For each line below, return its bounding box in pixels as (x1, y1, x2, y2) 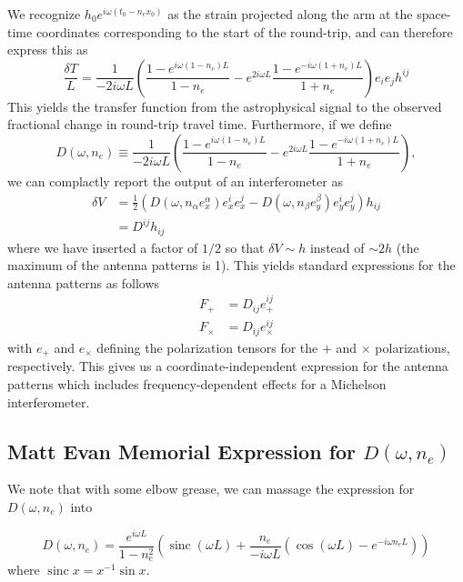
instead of (309, 237, 365, 256)
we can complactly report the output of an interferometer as (7, 171, 343, 190)
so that (225, 237, 265, 256)
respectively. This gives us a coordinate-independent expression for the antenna (7, 356, 448, 376)
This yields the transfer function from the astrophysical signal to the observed (7, 96, 442, 115)
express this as (7, 40, 88, 59)
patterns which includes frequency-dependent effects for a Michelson (7, 374, 387, 393)
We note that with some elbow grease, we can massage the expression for (7, 479, 415, 498)
